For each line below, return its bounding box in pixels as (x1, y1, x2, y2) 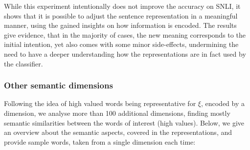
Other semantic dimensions (4, 79, 113, 91)
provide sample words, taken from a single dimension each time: (4, 136, 196, 147)
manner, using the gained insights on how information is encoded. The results (4, 20, 237, 30)
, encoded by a (201, 98, 245, 108)
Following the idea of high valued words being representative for (4, 98, 196, 108)
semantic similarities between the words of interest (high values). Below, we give (4, 117, 245, 128)
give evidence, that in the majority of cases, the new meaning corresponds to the (4, 29, 246, 40)
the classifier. (4, 58, 43, 68)
